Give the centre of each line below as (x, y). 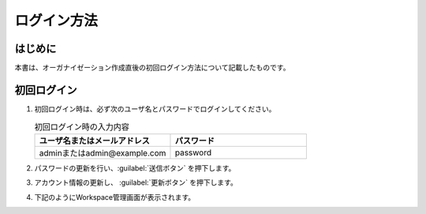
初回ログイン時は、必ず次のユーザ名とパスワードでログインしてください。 (155, 109)
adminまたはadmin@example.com (103, 152)
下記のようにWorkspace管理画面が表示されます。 (115, 197)
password (193, 152)
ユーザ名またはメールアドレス (94, 141)
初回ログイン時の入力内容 (82, 126)
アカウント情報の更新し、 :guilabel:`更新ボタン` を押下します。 (136, 182)
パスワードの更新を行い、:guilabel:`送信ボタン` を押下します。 (135, 168)
